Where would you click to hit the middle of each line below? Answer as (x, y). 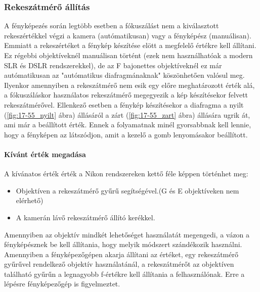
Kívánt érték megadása (45, 154)
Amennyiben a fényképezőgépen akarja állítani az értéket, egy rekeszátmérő (121, 254)
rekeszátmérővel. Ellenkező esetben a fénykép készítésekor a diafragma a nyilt (124, 104)
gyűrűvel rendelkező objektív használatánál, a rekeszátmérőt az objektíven (119, 264)
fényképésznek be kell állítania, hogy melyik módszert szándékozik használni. (123, 244)
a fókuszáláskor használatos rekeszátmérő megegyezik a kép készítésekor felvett (126, 95)
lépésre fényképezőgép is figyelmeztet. (62, 284)
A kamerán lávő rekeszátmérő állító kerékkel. (85, 217)
